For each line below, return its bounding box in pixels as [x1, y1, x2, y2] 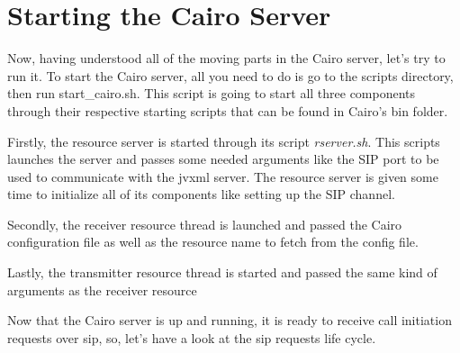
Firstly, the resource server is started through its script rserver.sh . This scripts [7, 131, 440, 150]
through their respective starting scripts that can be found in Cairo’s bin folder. [7, 101, 448, 120]
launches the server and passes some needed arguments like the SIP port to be [7, 149, 439, 168]
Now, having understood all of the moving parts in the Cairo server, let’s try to [7, 49, 446, 68]
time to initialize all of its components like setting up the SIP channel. [7, 185, 395, 204]
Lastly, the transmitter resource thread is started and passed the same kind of [7, 263, 437, 282]
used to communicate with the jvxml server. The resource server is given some [7, 167, 438, 186]
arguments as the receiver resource [7, 280, 197, 299]
